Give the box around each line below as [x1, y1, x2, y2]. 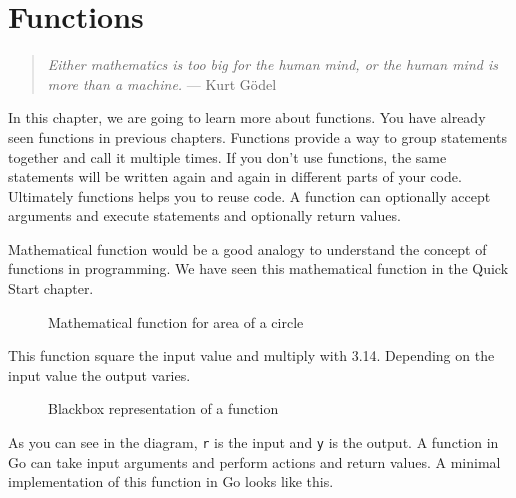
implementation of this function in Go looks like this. [8, 471, 334, 492]
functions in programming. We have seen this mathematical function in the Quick [8, 258, 509, 279]
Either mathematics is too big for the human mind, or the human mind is [47, 54, 498, 75]
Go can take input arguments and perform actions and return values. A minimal [8, 451, 501, 472]
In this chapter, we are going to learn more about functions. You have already [8, 107, 486, 128]
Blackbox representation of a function [48, 398, 279, 419]
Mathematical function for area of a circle [48, 311, 304, 332]
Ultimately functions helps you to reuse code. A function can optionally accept [8, 185, 491, 206]
